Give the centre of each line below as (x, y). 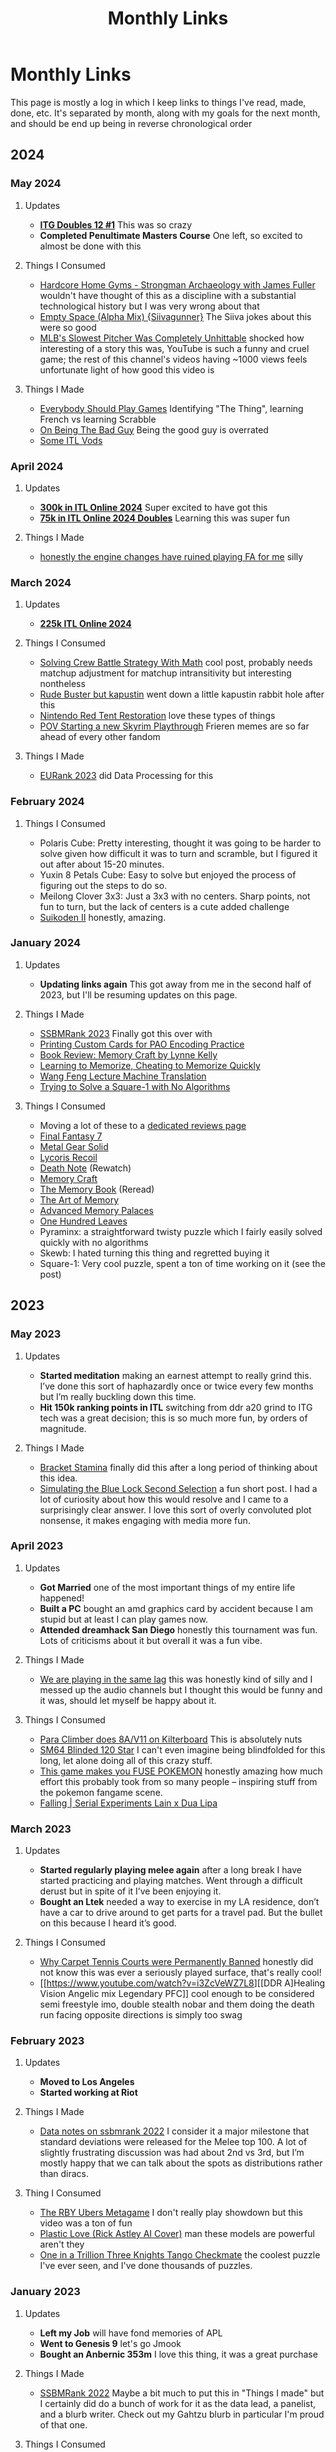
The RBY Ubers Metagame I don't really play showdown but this (171, 2213)
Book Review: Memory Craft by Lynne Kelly (128, 1054)
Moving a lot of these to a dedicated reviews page (143, 1125)
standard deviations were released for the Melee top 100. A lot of (173, 2142)
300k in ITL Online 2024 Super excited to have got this (153, 507)
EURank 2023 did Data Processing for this (126, 776)
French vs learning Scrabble (98, 419)
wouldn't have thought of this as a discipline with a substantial (168, 295)
